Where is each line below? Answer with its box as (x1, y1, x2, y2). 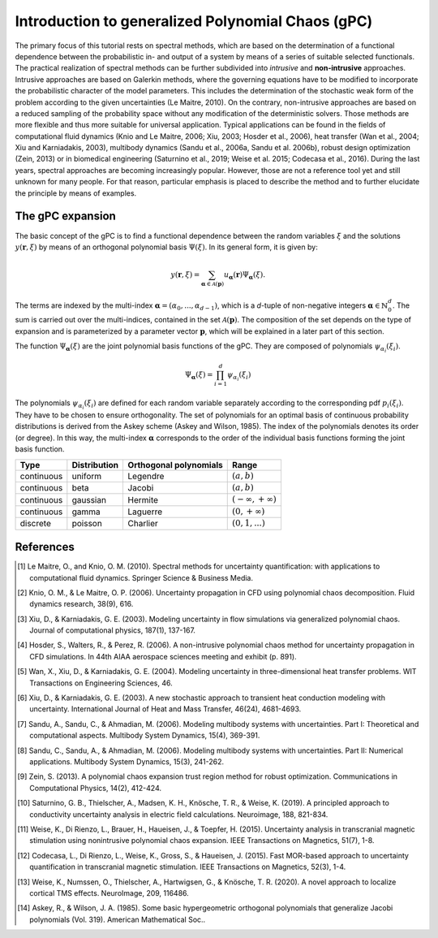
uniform (71, 470, 102, 482)
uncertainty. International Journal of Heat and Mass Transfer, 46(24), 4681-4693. (29, 704, 302, 714)
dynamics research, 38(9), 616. (29, 599, 134, 609)
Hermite (127, 494, 158, 505)
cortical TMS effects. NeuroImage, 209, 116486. (29, 888, 190, 897)
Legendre (127, 470, 165, 482)
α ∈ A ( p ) (200, 279, 225, 287)
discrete (19, 518, 52, 530)
